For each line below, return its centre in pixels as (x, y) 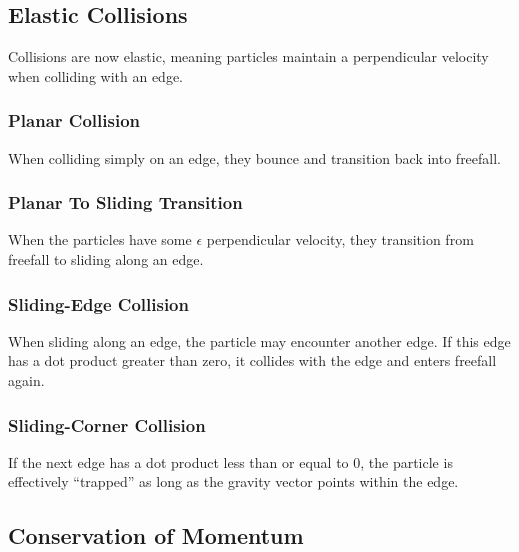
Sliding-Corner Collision (107, 424)
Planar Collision (74, 120)
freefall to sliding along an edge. (106, 259)
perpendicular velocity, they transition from (340, 239)
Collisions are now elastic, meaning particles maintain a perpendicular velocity (248, 56)
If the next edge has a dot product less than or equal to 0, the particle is (230, 461)
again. (26, 380)
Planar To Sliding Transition (125, 202)
